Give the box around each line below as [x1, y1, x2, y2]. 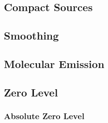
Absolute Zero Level [4, 110, 85, 122]
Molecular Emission [4, 56, 105, 71]
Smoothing [4, 28, 59, 43]
